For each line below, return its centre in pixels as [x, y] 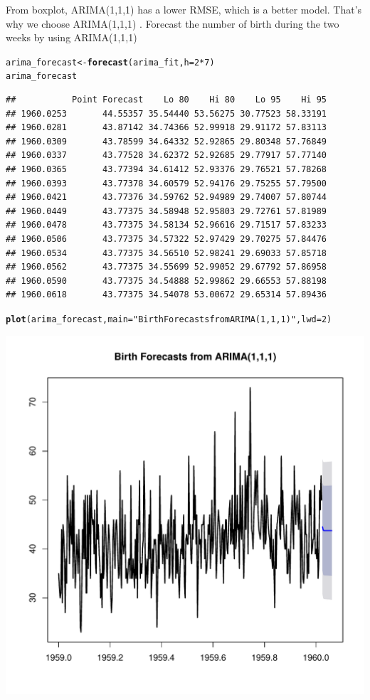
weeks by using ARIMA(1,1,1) [72, 37]
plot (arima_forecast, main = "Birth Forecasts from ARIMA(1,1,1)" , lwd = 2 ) [169, 319]
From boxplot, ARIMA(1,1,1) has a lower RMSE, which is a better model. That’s [184, 9]
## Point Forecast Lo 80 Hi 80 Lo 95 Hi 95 [166, 100]
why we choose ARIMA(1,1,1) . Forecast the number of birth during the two [173, 23]
